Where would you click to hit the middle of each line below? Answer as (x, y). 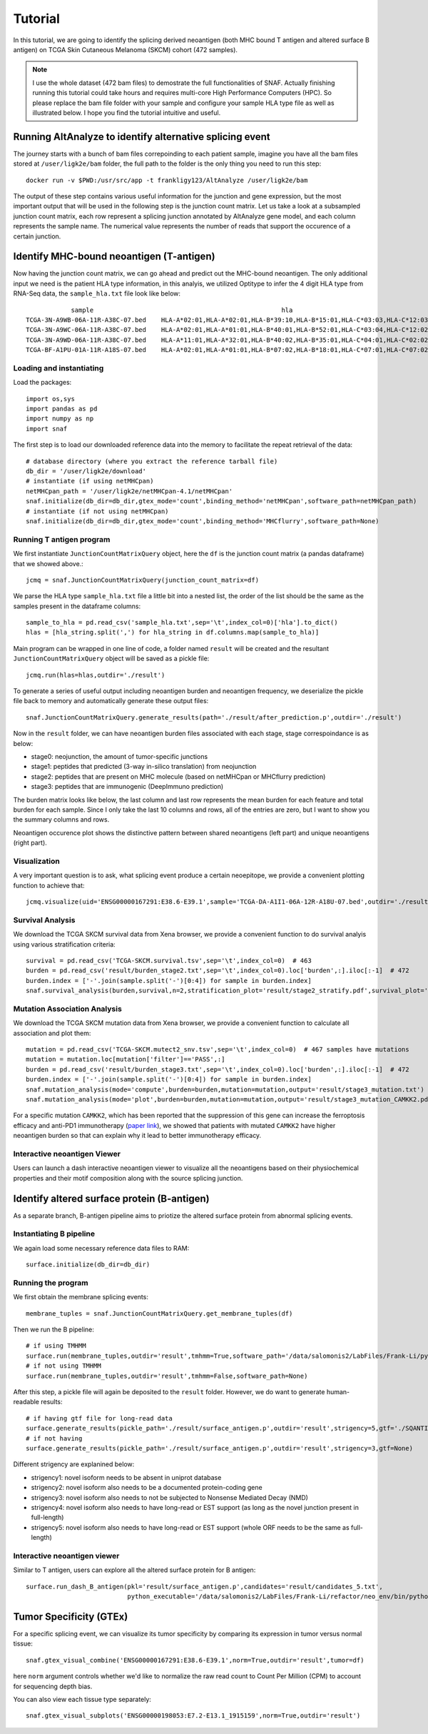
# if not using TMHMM (63, 1366)
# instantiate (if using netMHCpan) (90, 481)
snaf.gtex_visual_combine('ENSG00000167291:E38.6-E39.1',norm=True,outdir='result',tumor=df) (195, 1660)
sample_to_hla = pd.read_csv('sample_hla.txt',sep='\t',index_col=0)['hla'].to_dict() (182, 622)
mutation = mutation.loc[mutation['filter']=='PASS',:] (126, 1059)
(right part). (30, 843)
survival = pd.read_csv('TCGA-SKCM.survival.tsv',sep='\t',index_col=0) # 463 (169, 961)
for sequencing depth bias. (53, 1686)
